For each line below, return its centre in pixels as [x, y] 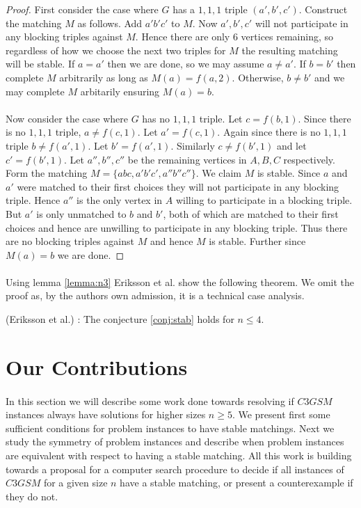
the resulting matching [290, 50]
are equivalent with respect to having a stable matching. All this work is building [179, 455]
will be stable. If [40, 64]
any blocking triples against [64, 37]
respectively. [309, 159]
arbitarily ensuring [120, 91]
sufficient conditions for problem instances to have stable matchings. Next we [170, 428]
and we [329, 77]
